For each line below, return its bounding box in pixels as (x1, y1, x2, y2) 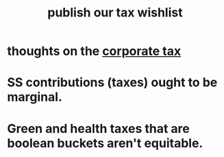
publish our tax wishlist (47, 5, 183, 21)
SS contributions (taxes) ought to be (7, 75, 218, 90)
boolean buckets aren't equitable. (7, 135, 203, 151)
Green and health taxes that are (7, 121, 190, 136)
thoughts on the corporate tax (7, 43, 182, 59)
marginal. (7, 89, 63, 105)
